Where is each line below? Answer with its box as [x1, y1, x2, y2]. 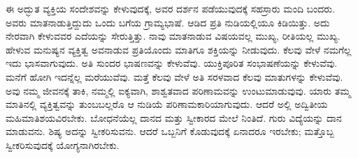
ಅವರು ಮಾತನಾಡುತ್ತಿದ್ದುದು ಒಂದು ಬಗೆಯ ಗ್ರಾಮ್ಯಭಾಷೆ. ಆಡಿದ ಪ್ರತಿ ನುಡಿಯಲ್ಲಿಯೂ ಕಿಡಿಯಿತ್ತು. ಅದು [6, 15, 330, 29]
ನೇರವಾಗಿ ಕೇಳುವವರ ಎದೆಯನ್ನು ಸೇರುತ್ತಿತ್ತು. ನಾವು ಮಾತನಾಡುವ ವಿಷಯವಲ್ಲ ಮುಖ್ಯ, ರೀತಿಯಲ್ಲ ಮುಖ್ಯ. [6, 29, 341, 43]
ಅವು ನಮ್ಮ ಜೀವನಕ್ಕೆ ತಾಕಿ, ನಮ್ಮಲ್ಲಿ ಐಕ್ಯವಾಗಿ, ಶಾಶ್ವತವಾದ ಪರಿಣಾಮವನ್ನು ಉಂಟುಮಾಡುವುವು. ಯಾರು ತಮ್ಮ [6, 83, 351, 97]
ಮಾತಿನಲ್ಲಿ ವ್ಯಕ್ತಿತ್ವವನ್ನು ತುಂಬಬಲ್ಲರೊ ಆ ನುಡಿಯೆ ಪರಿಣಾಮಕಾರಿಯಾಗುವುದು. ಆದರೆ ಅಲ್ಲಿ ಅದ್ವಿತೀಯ [6, 97, 328, 111]
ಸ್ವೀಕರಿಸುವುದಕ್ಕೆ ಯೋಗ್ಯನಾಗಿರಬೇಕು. [6, 137, 120, 152]
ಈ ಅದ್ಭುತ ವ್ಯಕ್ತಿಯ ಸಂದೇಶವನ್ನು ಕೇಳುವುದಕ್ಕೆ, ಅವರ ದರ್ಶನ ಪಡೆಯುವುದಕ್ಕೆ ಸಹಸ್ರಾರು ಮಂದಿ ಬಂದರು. [6, 1, 336, 15]
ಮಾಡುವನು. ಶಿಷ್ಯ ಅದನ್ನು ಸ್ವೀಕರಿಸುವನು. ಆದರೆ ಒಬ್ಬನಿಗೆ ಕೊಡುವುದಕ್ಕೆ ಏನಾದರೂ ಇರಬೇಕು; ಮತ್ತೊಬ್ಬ [6, 124, 334, 139]
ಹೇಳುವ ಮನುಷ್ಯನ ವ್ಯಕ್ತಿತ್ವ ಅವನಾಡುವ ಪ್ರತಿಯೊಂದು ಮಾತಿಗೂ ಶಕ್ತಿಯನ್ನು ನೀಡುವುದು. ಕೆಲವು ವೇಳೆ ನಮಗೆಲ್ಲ [6, 42, 352, 56]
